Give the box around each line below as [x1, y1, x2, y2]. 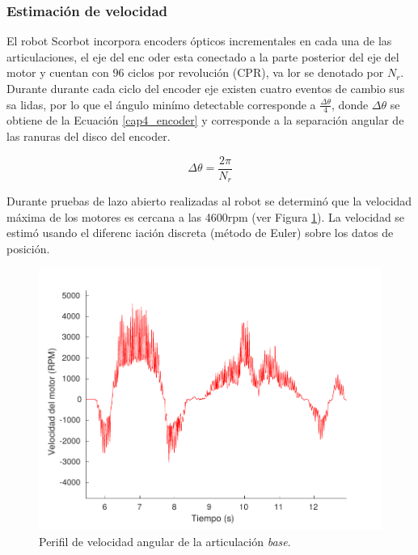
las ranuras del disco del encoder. [6, 128, 171, 145]
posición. [6, 239, 50, 256]
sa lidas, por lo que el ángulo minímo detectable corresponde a [6, 95, 316, 112]
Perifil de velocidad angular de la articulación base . [39, 533, 291, 550]
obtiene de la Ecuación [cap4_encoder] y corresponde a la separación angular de [6, 112, 404, 129]
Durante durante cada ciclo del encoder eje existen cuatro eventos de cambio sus [6, 80, 405, 96]
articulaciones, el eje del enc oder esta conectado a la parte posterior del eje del [6, 48, 399, 65]
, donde [331, 95, 369, 112]
